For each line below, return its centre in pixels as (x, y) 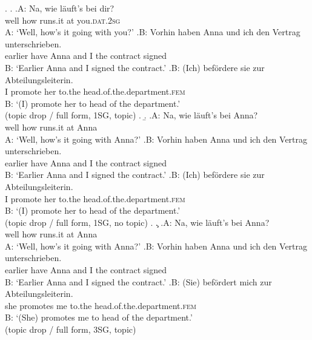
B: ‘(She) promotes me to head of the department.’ (99, 317)
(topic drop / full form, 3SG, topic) (71, 329)
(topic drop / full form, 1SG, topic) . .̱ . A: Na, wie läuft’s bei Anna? (131, 115)
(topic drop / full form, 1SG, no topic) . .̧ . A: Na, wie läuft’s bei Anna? (137, 222)
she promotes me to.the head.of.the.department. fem (101, 305)
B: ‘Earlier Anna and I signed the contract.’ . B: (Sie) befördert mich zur (138, 281)
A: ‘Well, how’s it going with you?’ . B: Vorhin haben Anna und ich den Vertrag (153, 32)
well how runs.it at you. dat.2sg (63, 20)
